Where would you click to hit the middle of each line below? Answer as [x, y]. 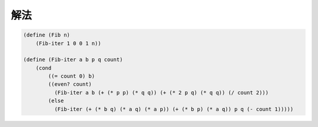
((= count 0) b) [72, 76]
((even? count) [70, 84]
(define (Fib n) [47, 35]
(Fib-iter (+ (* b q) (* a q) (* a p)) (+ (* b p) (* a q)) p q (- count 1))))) [174, 109]
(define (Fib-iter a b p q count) [73, 60]
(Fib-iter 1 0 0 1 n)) [68, 43]
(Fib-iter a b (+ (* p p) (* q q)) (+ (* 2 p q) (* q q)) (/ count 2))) [161, 92]
